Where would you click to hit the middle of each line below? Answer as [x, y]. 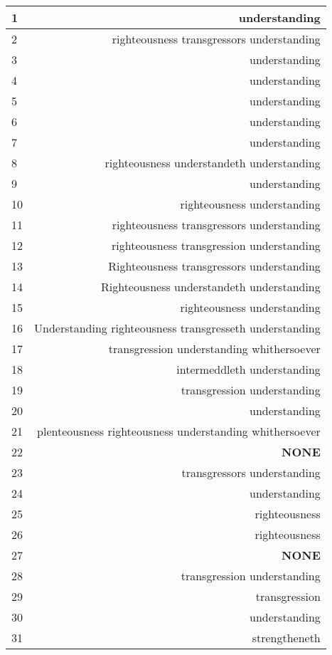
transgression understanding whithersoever [214, 349]
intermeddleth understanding [248, 369]
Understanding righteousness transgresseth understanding [177, 328]
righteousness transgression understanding [216, 245]
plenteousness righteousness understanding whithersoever [179, 431]
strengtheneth [286, 638]
